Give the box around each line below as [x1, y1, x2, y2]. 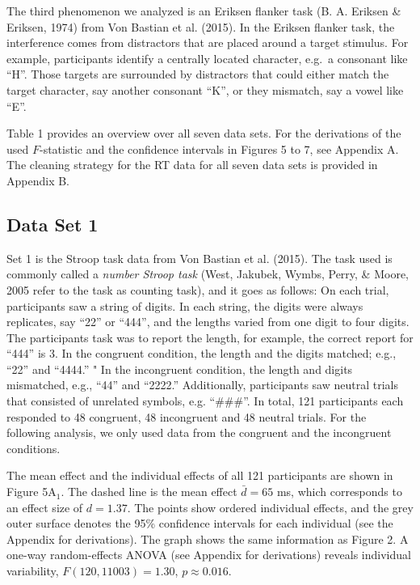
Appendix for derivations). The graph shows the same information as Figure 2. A [6, 530, 409, 547]
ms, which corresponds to [276, 483, 402, 500]
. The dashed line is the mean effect [61, 483, 237, 500]
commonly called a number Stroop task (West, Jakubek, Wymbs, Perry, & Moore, [6, 265, 409, 282]
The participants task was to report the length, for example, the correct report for [6, 329, 414, 345]
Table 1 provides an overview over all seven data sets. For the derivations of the [6, 125, 401, 142]
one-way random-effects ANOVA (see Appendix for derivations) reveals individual [6, 546, 411, 563]
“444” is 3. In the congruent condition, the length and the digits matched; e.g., [6, 345, 397, 362]
